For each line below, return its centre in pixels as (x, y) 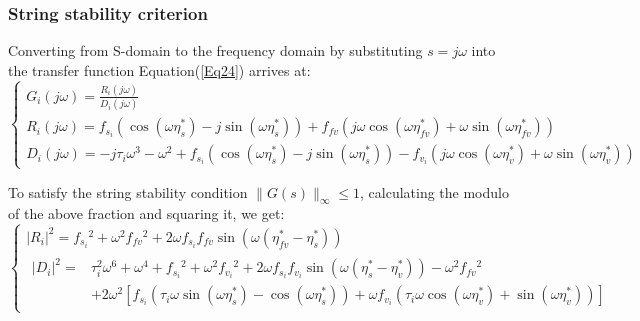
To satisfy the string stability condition (128, 191)
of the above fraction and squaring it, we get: (146, 213)
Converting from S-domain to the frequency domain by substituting (215, 50)
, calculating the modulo (434, 191)
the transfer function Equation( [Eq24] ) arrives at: (159, 69)
